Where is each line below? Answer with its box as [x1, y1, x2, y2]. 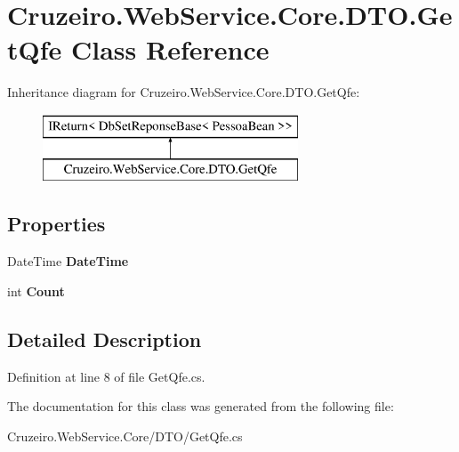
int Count [7, 281, 65, 300]
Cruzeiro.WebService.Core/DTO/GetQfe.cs [7, 426, 243, 445]
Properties [7, 210, 106, 238]
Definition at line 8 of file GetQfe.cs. [7, 367, 205, 385]
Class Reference [71, 31, 270, 68]
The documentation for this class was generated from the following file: [7, 397, 394, 416]
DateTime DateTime [7, 252, 129, 270]
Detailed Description [7, 325, 202, 352]
